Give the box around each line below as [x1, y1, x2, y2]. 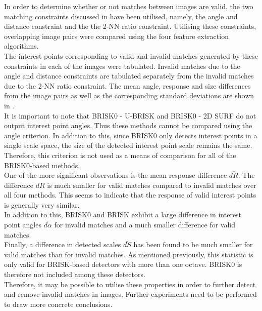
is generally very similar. [4, 199, 80, 210]
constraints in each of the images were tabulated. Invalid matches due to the [4, 60, 240, 71]
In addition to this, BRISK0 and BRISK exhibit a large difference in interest [4, 209, 242, 220]
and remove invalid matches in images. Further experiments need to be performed [4, 289, 257, 299]
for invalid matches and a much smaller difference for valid [54, 219, 236, 230]
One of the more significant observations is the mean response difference [4, 170, 227, 180]
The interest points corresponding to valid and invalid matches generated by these [4, 50, 258, 61]
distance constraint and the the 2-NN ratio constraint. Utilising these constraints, [4, 21, 256, 31]
